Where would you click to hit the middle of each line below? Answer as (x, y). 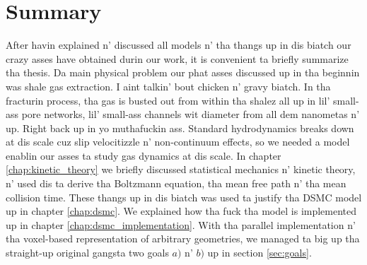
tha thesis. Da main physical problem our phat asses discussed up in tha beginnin (183, 72)
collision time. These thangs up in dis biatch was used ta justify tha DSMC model (184, 197)
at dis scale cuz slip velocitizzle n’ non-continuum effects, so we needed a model (178, 142)
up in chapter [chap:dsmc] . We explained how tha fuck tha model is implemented (181, 211)
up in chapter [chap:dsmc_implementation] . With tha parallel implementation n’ (181, 224)
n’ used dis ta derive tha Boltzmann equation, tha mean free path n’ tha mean (176, 183)
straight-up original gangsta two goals (87, 253)
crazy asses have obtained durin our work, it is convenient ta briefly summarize (177, 58)
